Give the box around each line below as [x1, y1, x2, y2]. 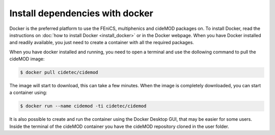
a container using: [9, 89, 47, 96]
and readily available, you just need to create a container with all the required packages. [9, 40, 195, 46]
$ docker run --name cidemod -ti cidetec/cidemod [20, 103, 147, 109]
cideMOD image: [9, 56, 45, 62]
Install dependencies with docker [9, 8, 154, 19]
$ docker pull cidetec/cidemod [20, 70, 99, 76]
